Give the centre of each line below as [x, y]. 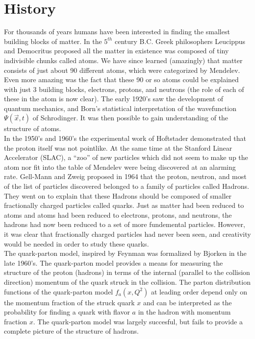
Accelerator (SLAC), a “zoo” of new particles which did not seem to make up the [126, 157]
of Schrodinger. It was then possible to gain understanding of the [130, 118]
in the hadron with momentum [184, 312]
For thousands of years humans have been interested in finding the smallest [117, 32]
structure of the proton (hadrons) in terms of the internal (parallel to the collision [127, 272]
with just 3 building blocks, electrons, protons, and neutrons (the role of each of [124, 89]
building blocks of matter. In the [53, 41]
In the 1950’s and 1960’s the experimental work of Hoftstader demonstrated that [125, 138]
